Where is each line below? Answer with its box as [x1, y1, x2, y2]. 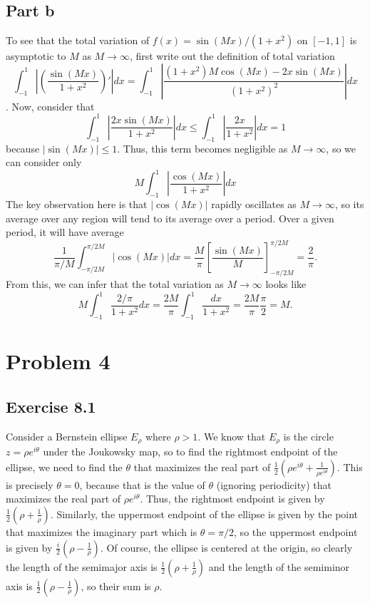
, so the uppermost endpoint [234, 524, 358, 539]
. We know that [197, 428, 266, 443]
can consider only [6, 155, 82, 170]
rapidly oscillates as [211, 197, 297, 212]
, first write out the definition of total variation [129, 48, 335, 63]
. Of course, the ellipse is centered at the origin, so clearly [100, 540, 353, 555]
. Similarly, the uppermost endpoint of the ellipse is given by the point [50, 506, 359, 521]
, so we [326, 140, 356, 155]
